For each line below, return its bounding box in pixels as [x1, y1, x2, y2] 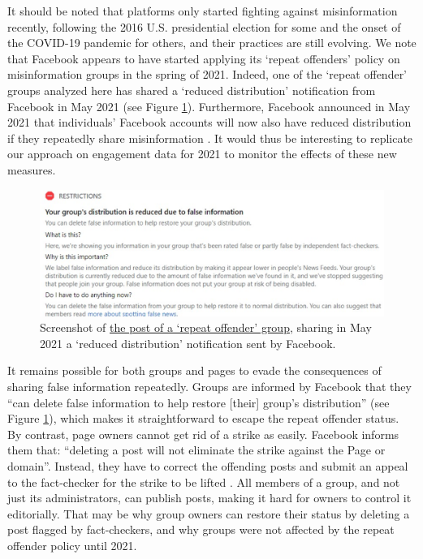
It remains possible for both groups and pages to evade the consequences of [7, 362, 382, 379]
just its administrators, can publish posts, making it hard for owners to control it [7, 489, 412, 506]
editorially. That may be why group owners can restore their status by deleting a [7, 505, 410, 522]
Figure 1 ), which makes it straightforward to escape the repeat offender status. [7, 410, 399, 427]
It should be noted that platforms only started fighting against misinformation [7, 2, 398, 19]
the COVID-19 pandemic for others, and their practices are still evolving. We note [7, 34, 417, 51]
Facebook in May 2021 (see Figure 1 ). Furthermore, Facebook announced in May [7, 97, 411, 114]
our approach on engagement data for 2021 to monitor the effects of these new [7, 145, 397, 162]
